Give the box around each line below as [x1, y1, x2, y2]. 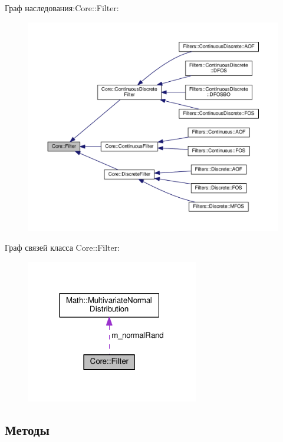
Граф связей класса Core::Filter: [5, 241, 120, 254]
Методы [5, 421, 50, 439]
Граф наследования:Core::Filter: [5, 2, 119, 14]
